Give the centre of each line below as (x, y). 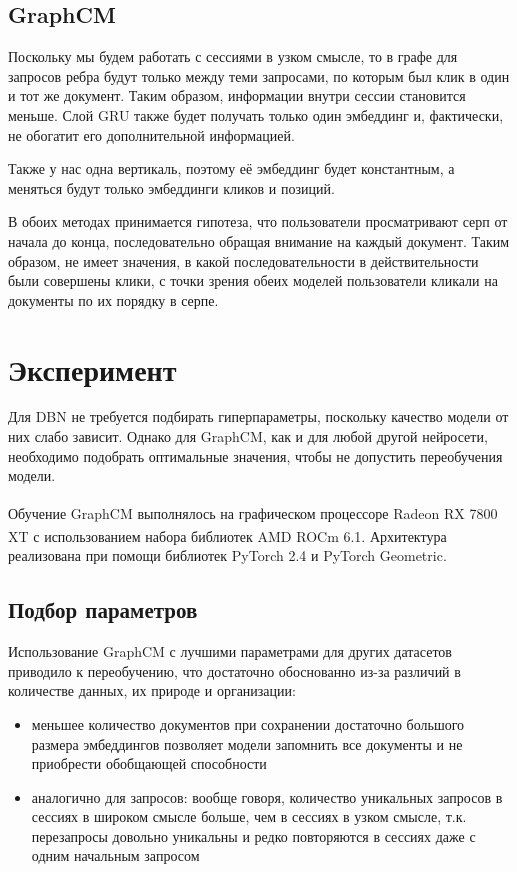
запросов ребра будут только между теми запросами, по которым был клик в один (259, 75)
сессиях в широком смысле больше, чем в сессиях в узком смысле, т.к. (249, 816)
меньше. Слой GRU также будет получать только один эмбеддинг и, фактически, (256, 114)
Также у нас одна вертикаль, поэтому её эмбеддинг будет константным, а (231, 168)
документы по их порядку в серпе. (113, 299)
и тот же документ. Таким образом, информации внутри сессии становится (237, 95)
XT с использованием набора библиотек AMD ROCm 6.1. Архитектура (227, 535)
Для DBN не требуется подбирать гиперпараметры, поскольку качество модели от (258, 416)
